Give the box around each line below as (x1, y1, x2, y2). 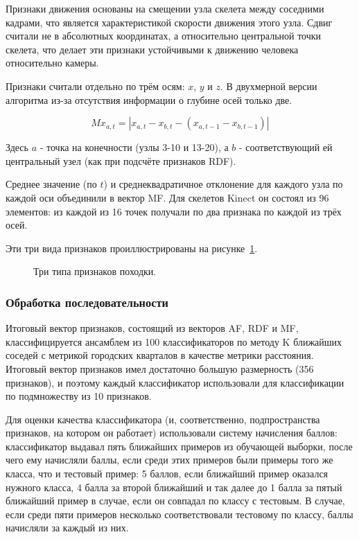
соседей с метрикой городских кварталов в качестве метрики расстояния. (6, 348, 314, 362)
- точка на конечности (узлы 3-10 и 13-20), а (40, 140, 229, 154)
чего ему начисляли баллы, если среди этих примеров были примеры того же (6, 452, 333, 467)
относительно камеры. (6, 55, 99, 70)
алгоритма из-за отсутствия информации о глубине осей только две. (6, 92, 292, 107)
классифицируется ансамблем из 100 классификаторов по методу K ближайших (6, 334, 342, 348)
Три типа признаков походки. (33, 264, 157, 279)
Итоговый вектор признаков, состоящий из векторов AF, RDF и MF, (6, 321, 299, 335)
